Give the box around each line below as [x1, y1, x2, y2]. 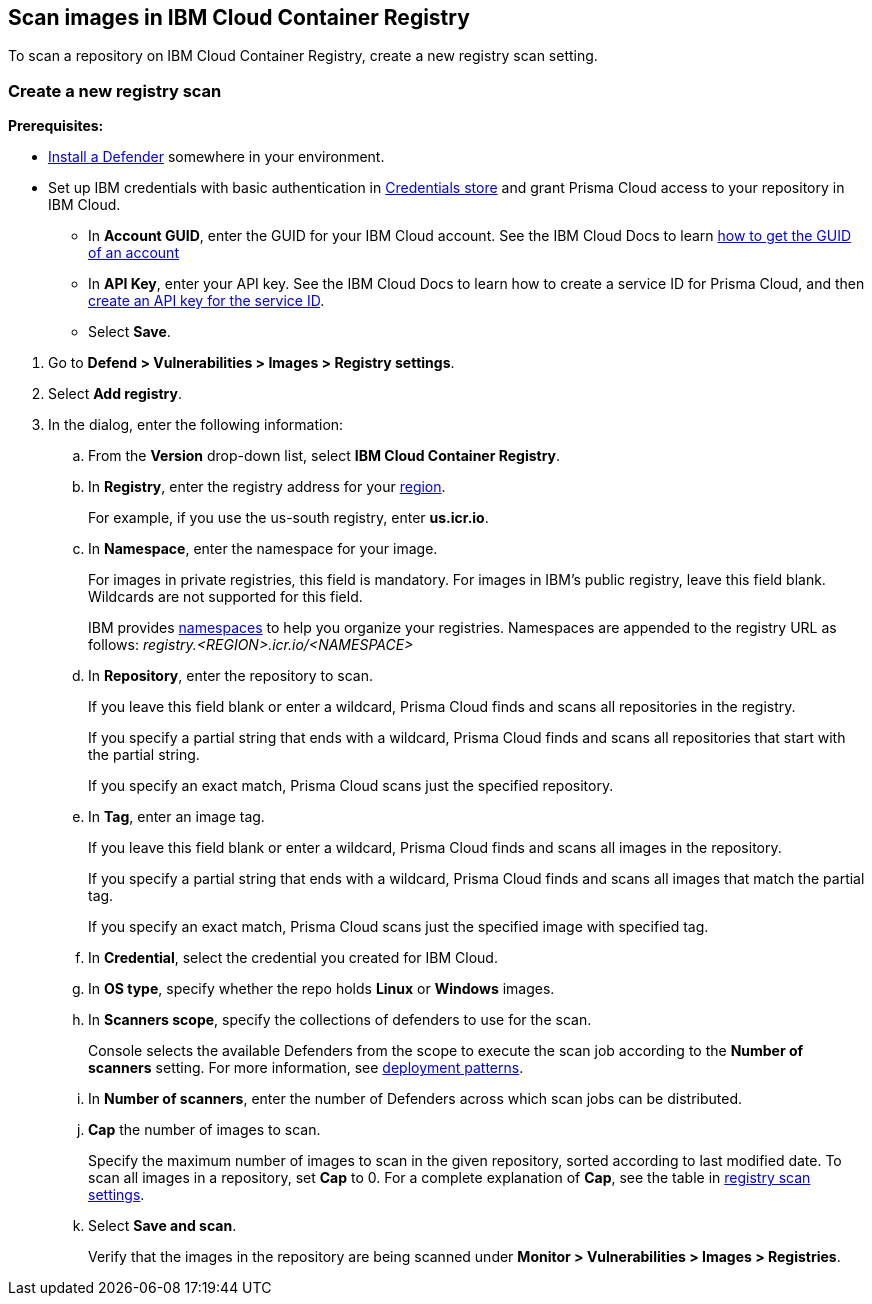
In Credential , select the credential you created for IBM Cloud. [88, 949, 498, 967]
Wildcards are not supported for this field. [88, 588, 363, 606]
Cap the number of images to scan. [88, 1121, 321, 1139]
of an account [88, 244, 179, 262]
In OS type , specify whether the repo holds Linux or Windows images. [88, 980, 555, 998]
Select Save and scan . [88, 1217, 237, 1235]
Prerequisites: [8, 117, 104, 135]
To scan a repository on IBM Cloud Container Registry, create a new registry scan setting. [8, 47, 598, 65]
